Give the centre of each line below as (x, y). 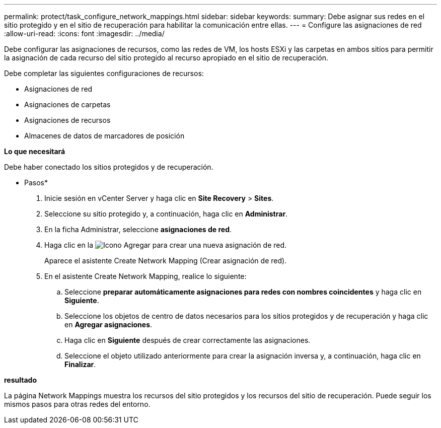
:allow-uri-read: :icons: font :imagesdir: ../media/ (84, 33)
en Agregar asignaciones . (108, 325)
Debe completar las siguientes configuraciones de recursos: (104, 73)
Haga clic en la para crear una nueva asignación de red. (166, 245)
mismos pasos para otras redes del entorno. (77, 404)
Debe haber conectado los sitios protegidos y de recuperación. (109, 167)
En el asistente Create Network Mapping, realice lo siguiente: (145, 276)
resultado (20, 380)
